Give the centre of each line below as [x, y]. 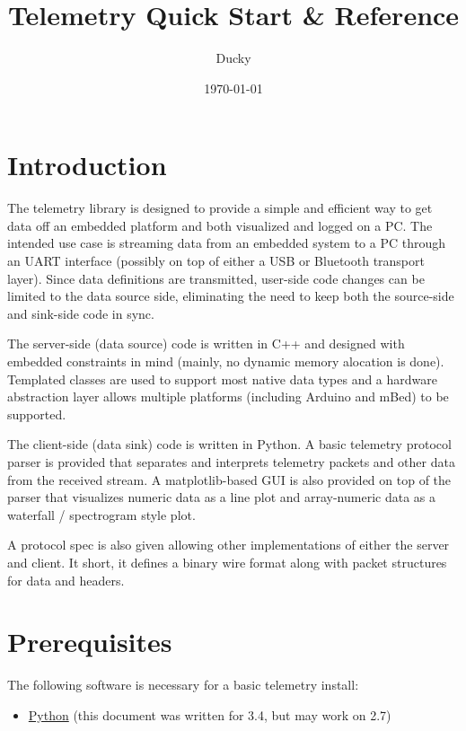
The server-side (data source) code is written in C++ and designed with [206, 343]
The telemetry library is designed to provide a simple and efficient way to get [220, 208]
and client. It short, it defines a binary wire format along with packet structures [227, 562]
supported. [37, 414]
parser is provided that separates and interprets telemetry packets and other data [231, 461]
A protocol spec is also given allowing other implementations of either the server [229, 545]
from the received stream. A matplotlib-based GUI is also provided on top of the [229, 479]
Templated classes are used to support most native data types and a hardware [222, 379]
